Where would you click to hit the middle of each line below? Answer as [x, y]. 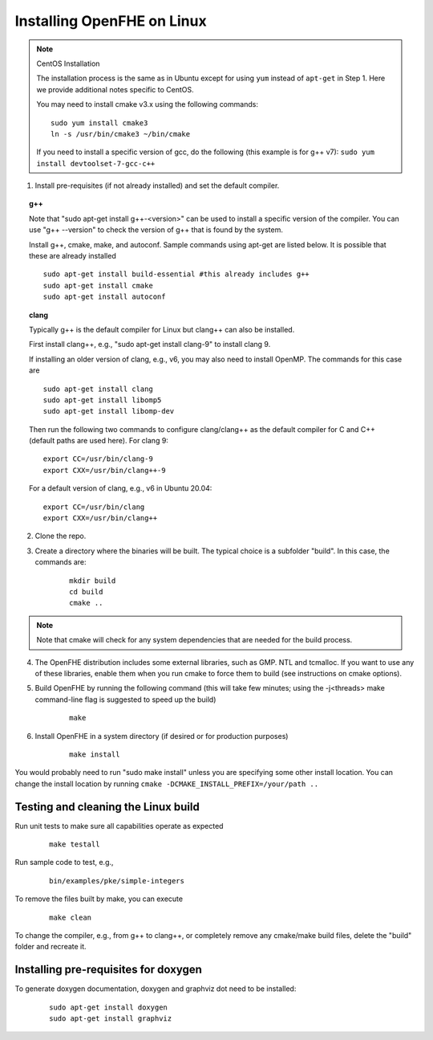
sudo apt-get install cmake [98, 285]
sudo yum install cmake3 [99, 123]
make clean [71, 917]
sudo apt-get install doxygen [109, 1007]
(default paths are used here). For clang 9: [99, 441]
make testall [75, 844]
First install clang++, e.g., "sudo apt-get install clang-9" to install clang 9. [150, 345]
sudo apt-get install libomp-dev [109, 411]
